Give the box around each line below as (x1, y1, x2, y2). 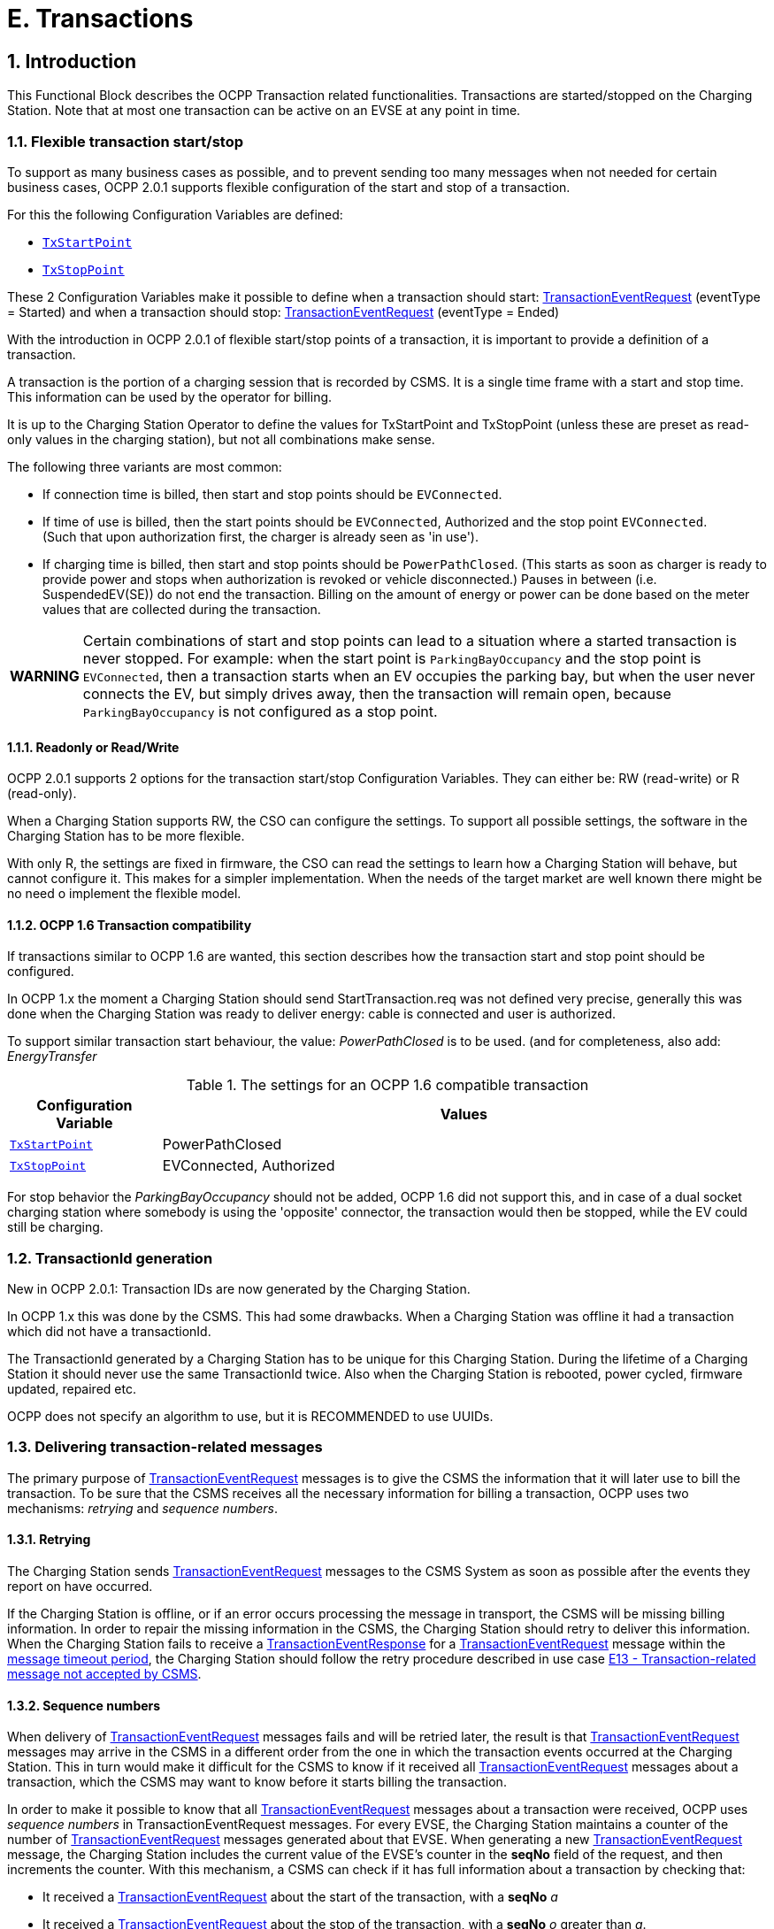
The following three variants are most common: (7, 458, 282, 474)
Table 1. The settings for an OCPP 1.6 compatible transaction (186, 1076, 589, 1095)
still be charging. (7, 1219, 103, 1235)
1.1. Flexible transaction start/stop (7, 132, 243, 150)
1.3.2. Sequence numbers (7, 1697, 161, 1713)
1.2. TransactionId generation (7, 1249, 213, 1267)
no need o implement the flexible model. (7, 886, 241, 902)
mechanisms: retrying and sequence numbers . (7, 1500, 278, 1516)
